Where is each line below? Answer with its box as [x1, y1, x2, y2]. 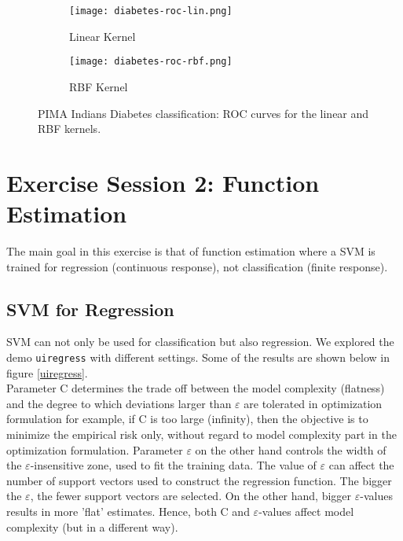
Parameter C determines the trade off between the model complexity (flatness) [6, 380, 385, 396]
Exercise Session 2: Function [6, 166, 320, 198]
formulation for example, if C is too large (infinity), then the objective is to [6, 410, 368, 427]
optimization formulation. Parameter [6, 441, 183, 458]
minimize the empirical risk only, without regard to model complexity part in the [6, 426, 397, 443]
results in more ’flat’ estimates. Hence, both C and [6, 502, 250, 519]
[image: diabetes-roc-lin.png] [69, 6, 233, 17]
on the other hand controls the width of [195, 441, 387, 458]
